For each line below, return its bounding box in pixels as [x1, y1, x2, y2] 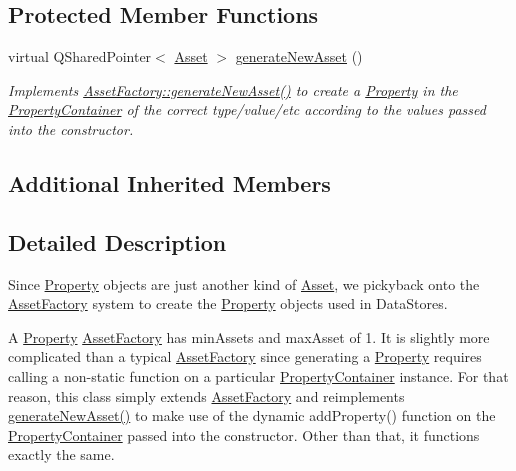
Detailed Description [8, 226, 227, 257]
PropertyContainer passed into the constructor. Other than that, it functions [8, 424, 480, 445]
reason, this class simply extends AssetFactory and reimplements [8, 385, 405, 406]
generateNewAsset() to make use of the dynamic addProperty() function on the [8, 405, 496, 426]
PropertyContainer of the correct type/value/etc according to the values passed [8, 99, 486, 120]
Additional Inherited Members [8, 167, 331, 198]
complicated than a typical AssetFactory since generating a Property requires [8, 346, 482, 367]
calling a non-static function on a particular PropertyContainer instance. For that [8, 365, 509, 386]
